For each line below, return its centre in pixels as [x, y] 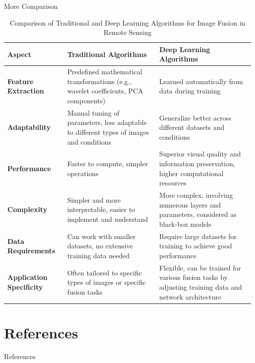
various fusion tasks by [193, 277]
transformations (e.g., [100, 81]
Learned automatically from [201, 81]
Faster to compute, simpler [108, 164]
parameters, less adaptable [107, 122]
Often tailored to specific [104, 272]
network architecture [190, 296]
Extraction [26, 91]
